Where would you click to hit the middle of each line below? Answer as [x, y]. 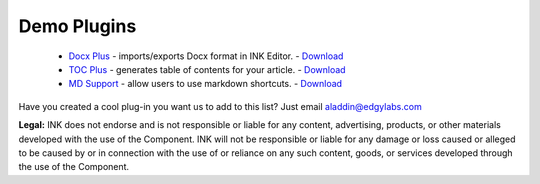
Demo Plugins [77, 26]
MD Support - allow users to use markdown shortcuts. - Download [205, 84]
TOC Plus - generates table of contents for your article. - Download [207, 69]
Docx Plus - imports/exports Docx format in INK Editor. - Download [206, 56]
